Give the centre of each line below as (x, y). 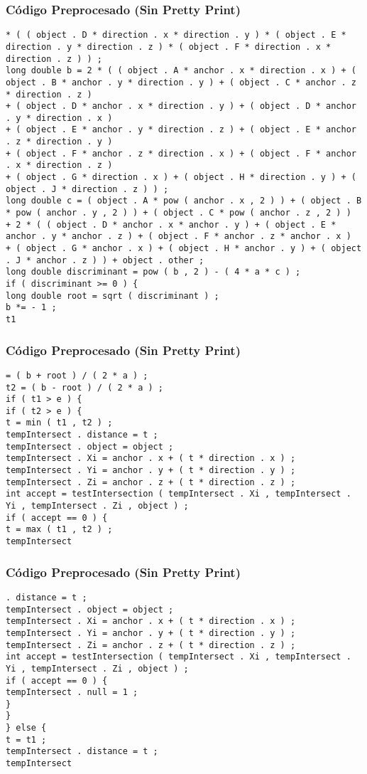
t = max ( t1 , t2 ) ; (59, 530)
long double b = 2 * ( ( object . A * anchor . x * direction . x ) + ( (181, 71)
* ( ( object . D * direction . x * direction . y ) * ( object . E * (176, 35)
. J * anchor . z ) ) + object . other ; (105, 260)
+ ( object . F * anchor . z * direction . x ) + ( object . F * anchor (181, 153)
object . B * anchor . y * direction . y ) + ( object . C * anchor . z (181, 82)
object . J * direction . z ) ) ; (87, 189)
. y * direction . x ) (59, 118)
